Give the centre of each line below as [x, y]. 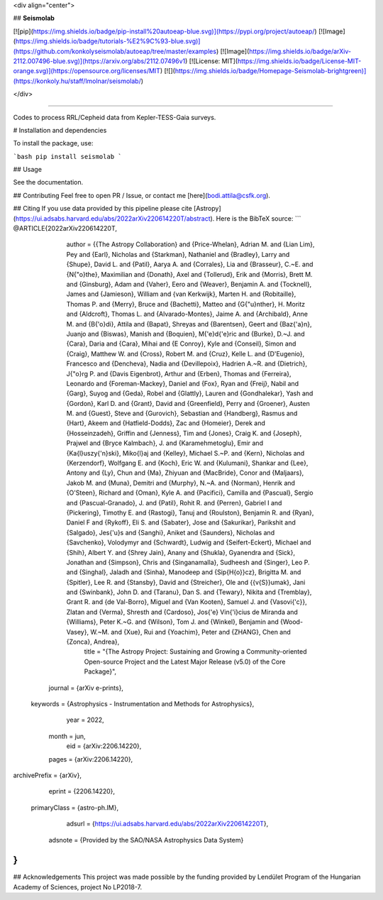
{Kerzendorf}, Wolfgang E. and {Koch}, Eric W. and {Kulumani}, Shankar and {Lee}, [187, 463]
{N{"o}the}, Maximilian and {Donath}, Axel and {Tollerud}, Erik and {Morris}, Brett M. [189, 274]
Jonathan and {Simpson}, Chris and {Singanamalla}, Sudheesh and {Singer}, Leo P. [188, 562]
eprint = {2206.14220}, [82, 791]
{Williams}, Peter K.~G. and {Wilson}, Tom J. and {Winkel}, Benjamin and [173, 622]
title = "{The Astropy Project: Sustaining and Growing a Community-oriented [196, 652]
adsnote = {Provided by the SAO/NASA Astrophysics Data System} [146, 840]
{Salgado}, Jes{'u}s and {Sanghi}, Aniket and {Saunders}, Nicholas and [171, 532]
